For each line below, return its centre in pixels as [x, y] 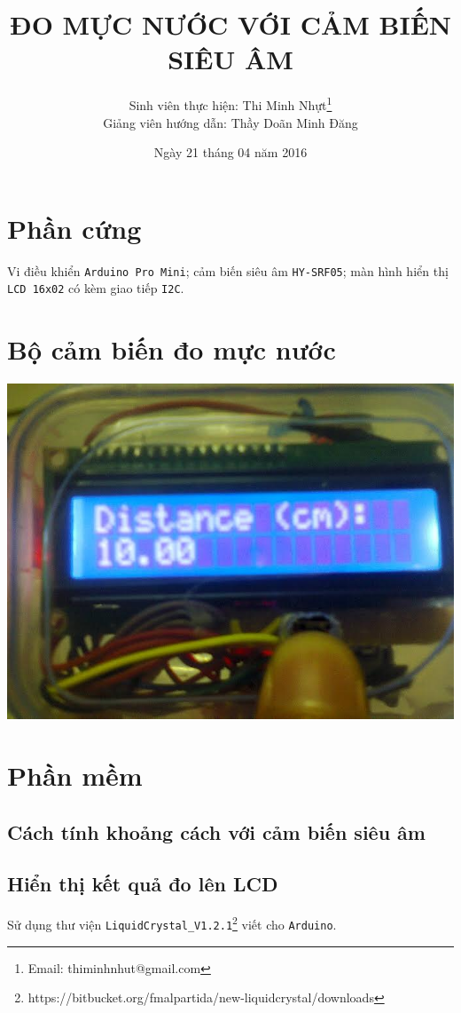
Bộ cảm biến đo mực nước [172, 349]
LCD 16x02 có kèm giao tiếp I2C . [96, 288]
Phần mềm [75, 776]
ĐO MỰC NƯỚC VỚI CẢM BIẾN [230, 24]
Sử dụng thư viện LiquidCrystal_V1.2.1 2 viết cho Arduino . [172, 923]
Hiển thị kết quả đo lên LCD [143, 884]
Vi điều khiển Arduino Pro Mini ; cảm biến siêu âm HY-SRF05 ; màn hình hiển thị [228, 270]
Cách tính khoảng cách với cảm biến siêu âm [216, 831]
